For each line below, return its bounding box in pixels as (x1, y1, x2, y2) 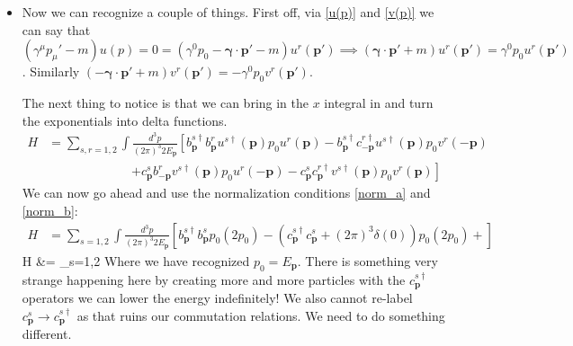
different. (22, 324, 72, 343)
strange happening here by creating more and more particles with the (22, 270, 406, 288)
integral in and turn (324, 93, 434, 111)
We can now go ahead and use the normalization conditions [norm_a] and (22, 183, 431, 202)
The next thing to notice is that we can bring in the (22, 93, 309, 111)
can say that (22, 20, 91, 39)
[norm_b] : (22, 200, 78, 219)
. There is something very (297, 251, 438, 270)
